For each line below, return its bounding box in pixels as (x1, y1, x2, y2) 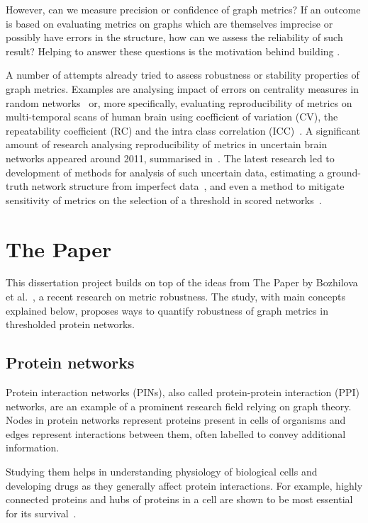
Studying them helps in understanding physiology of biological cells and (6, 463, 318, 478)
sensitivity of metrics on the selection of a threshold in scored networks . (6, 192, 322, 207)
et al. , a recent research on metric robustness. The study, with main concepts (6, 289, 345, 304)
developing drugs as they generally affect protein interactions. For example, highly (6, 478, 363, 493)
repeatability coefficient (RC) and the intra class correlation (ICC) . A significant (6, 123, 360, 137)
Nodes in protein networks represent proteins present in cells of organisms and (6, 412, 346, 427)
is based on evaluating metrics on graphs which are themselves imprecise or (6, 16, 333, 30)
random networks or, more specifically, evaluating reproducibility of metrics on (6, 95, 352, 110)
